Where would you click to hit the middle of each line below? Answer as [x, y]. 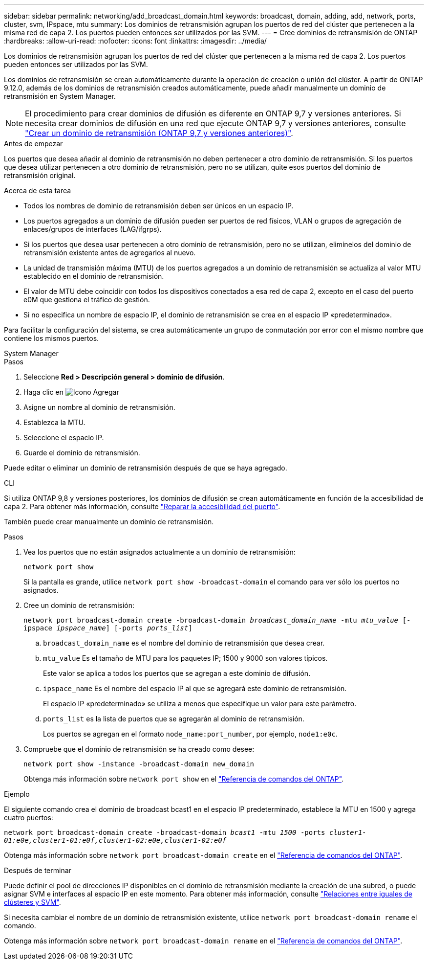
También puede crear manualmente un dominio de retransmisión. [109, 522]
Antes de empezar [33, 144]
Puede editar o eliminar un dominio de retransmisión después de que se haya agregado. [146, 468]
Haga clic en [43, 392]
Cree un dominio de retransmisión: [79, 605]
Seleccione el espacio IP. [64, 437]
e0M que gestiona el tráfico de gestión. [87, 300]
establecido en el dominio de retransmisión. [94, 276]
